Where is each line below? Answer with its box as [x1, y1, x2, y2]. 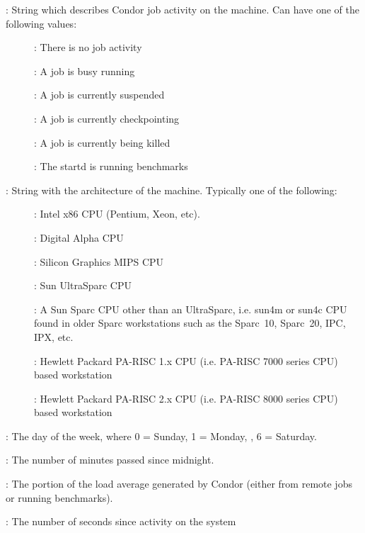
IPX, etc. [34, 329, 74, 344]
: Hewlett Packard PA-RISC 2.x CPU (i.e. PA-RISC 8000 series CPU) [34, 391, 338, 405]
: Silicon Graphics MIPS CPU [34, 254, 164, 269]
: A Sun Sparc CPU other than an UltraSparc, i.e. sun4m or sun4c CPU [34, 301, 347, 316]
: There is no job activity [34, 40, 142, 55]
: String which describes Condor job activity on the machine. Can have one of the [6, 2, 359, 16]
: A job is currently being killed [34, 135, 170, 150]
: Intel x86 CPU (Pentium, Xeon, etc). [34, 206, 200, 221]
